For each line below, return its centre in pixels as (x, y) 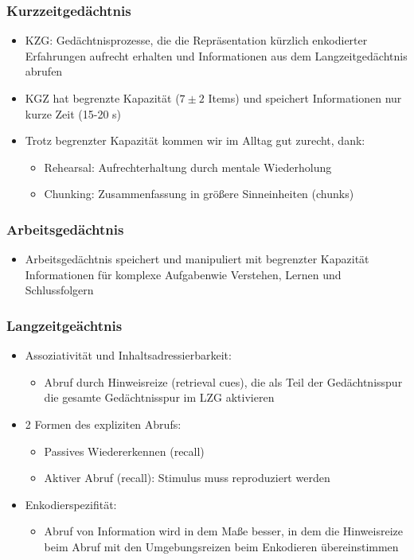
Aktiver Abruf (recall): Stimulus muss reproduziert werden (187, 478)
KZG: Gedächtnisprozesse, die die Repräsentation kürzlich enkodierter (196, 40)
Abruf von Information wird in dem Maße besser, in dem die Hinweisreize (223, 531)
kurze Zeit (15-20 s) (73, 113)
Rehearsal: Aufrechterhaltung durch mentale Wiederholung (188, 167)
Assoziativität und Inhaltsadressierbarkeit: (128, 355)
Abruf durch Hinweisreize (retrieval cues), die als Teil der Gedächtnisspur (223, 381)
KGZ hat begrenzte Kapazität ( (102, 98)
